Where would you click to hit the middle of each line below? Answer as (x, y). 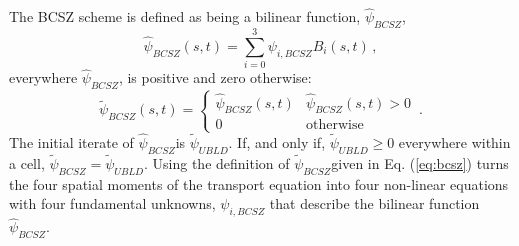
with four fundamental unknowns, (112, 203)
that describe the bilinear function (374, 203)
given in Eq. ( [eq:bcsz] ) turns (420, 162)
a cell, (27, 162)
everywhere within (454, 141)
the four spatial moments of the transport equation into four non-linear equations (259, 183)
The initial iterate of (71, 141)
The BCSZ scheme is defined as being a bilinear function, (185, 16)
